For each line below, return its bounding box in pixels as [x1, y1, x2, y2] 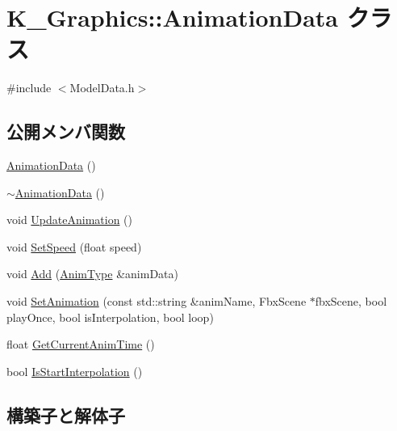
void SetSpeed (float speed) [6, 238, 142, 255]
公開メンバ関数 [6, 119, 125, 144]
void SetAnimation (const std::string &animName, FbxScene [6, 293, 307, 310]
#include [6, 79, 52, 96]
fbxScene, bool [315, 293, 387, 310]
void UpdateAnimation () [6, 211, 132, 228]
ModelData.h [69, 79, 135, 96]
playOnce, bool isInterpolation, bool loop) [6, 308, 214, 325]
